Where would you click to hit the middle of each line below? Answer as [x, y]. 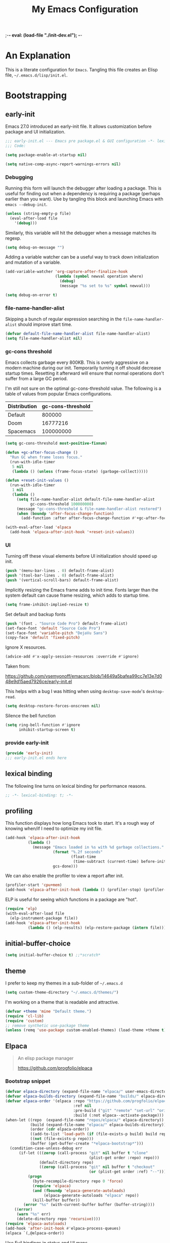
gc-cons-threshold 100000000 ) [62, 504]
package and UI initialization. [35, 132]
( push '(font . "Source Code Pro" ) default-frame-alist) [67, 624]
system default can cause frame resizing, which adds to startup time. [77, 595]
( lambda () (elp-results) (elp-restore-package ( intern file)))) [98, 928]
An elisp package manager [46, 1058]
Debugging [19, 177]
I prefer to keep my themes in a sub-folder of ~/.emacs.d [64, 983]
